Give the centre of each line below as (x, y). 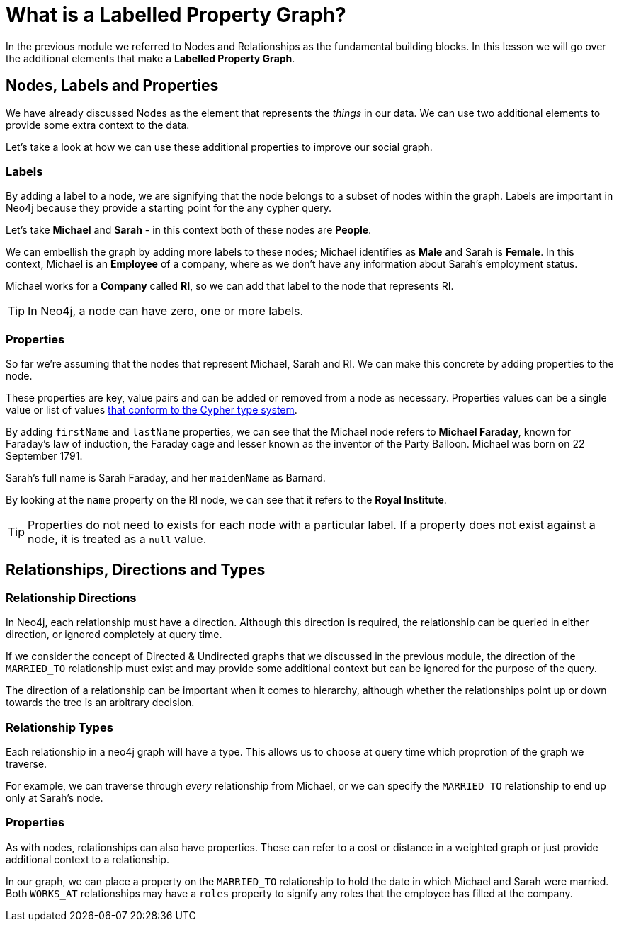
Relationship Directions (71, 597)
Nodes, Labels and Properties (112, 86)
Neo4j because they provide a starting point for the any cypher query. (169, 208)
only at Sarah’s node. (55, 798)
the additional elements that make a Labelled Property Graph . (151, 58)
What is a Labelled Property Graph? (176, 15)
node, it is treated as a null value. (117, 539)
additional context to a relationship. (87, 859)
